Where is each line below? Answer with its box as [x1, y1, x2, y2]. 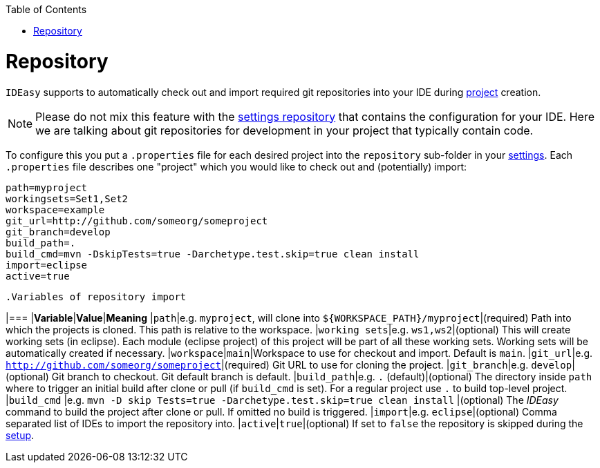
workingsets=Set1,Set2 [6, 193, 129, 204]
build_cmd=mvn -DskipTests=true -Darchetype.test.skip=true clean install [6, 248, 420, 260]
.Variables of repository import [6, 291, 187, 302]
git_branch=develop [6, 226, 111, 237]
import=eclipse [6, 259, 88, 271]
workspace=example [6, 204, 105, 215]
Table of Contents [6, 3, 87, 15]
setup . [6, 429, 35, 441]
